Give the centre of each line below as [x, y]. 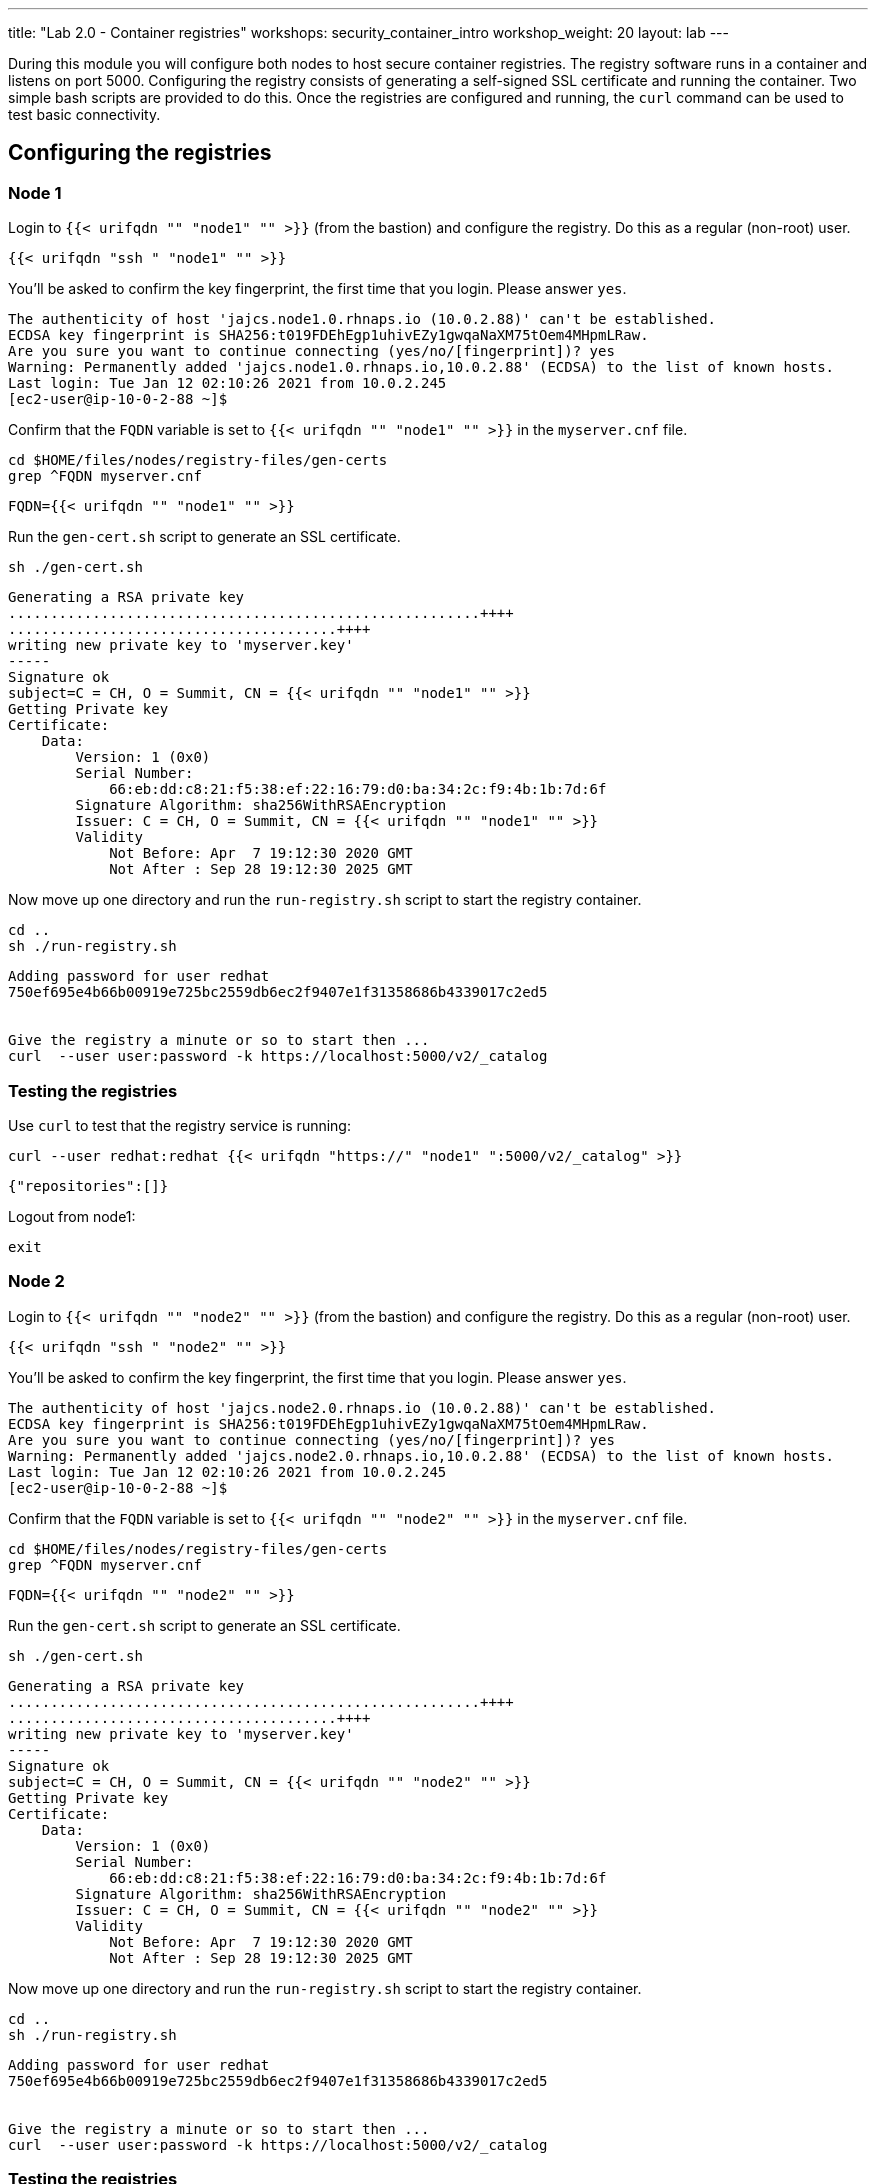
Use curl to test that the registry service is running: [179, 1125]
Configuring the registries [140, 153]
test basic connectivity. [84, 114]
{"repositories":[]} [88, 1185]
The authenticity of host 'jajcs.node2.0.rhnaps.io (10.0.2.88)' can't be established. [362, 1407]
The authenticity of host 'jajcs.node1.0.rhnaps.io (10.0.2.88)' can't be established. [362, 319]
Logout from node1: [72, 1216]
